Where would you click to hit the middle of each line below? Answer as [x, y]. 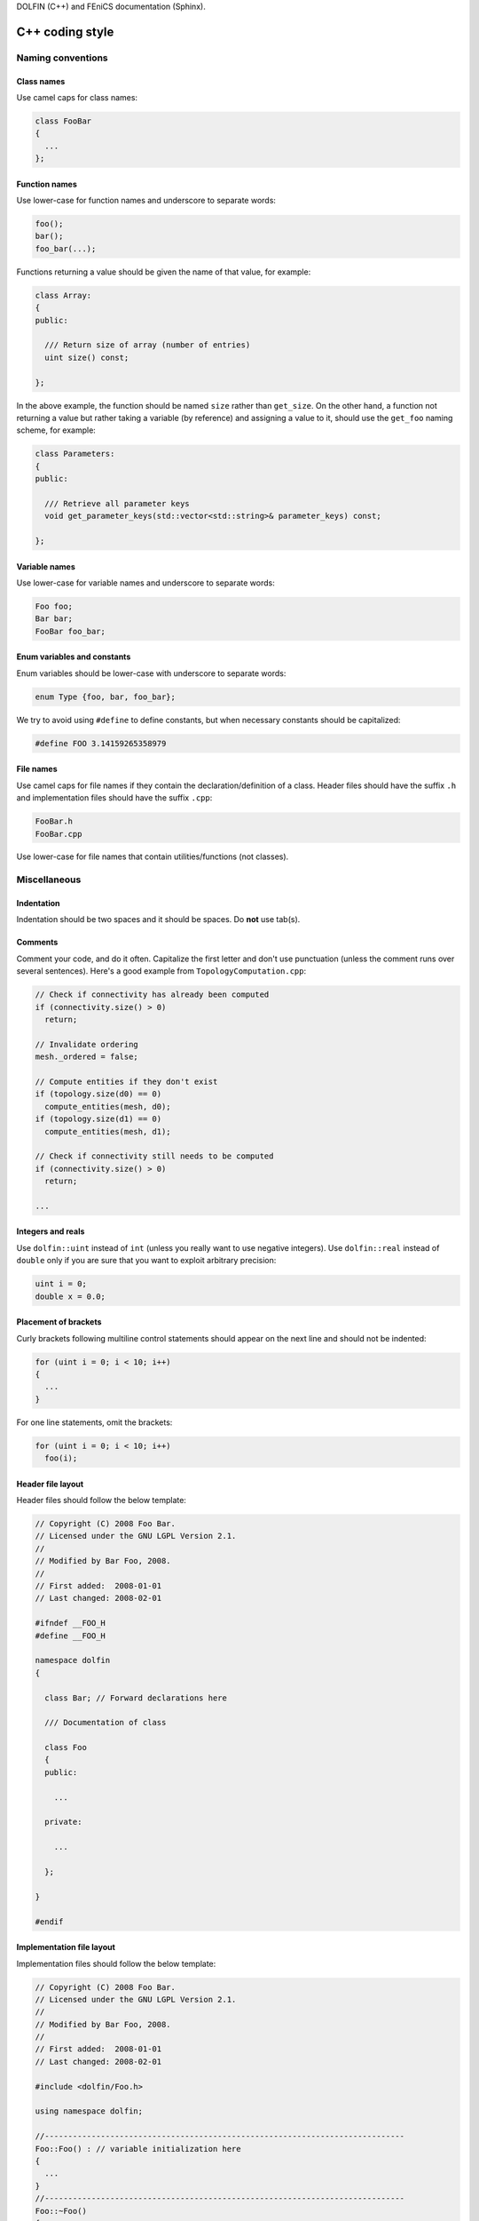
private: [63, 1822]
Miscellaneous [49, 880]
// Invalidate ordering [87, 1044]
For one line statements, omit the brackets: [94, 1422]
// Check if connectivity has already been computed [152, 995]
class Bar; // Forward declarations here [136, 1698]
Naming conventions [62, 58]
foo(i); [61, 1458]
